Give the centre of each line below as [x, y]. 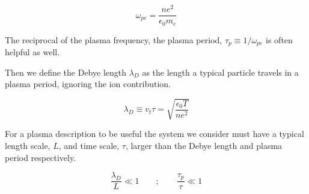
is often [279, 39]
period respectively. [41, 157]
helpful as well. [32, 52]
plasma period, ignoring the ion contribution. [88, 84]
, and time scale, [89, 145]
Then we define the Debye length [66, 72]
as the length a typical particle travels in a [220, 72]
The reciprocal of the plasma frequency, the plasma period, [114, 39]
